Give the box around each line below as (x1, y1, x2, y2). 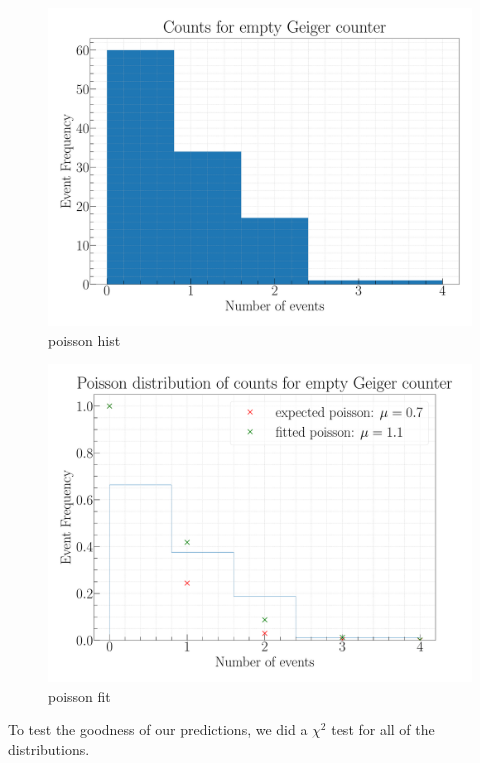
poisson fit (48, 685, 111, 706)
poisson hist (48, 329, 121, 350)
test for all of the (331, 719, 435, 740)
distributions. (8, 738, 90, 759)
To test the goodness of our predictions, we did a (8, 719, 308, 740)
